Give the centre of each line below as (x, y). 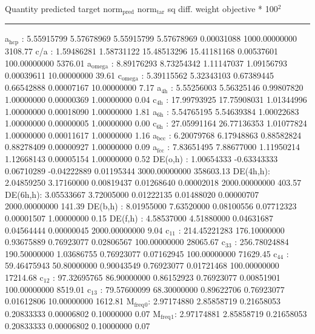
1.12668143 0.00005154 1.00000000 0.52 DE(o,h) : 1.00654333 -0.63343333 (141, 158)
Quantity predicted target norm (64, 8)
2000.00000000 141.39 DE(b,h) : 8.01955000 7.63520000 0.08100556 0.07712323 (151, 206)
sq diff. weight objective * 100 (223, 8)
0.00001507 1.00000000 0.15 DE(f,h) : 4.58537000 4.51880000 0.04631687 (139, 218)
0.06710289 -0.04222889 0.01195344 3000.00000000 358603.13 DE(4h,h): (138, 170)
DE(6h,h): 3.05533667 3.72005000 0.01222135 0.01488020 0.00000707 (132, 194)
